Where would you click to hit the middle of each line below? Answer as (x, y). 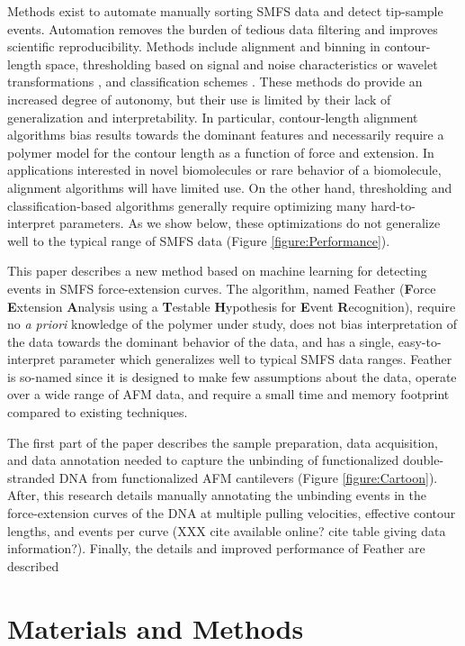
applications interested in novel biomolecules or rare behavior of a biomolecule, (224, 170)
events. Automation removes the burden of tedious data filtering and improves (223, 28)
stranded (31, 477)
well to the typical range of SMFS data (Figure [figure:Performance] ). (199, 240)
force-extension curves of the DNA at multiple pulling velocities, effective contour (232, 513)
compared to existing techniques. (98, 412)
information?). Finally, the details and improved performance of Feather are (216, 548)
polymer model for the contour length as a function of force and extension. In (221, 152)
